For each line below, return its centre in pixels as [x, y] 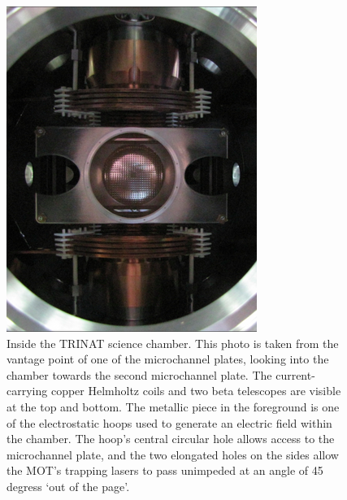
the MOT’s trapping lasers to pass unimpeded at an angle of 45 [165, 470]
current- [295, 374]
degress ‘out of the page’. [68, 486]
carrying [27, 391]
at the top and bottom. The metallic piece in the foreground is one [173, 406]
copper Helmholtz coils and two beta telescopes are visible [196, 391]
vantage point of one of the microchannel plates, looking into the [168, 359]
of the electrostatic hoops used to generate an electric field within [169, 422]
